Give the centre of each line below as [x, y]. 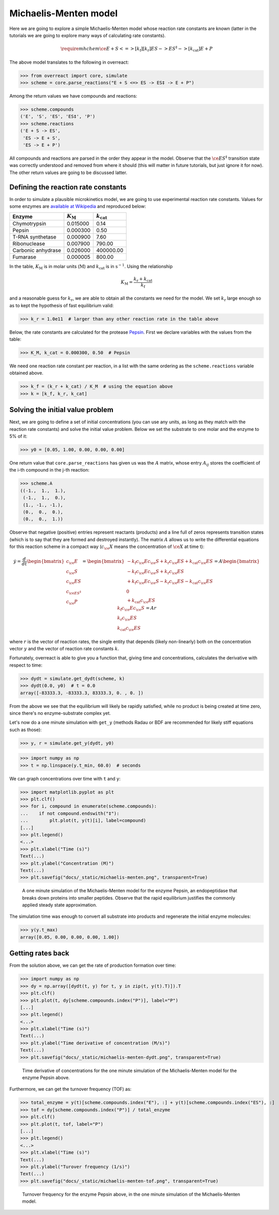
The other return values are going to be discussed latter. [68, 172]
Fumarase [24, 257]
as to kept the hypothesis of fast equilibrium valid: [61, 305]
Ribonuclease [29, 243]
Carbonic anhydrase [37, 250]
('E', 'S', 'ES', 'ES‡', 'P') [58, 117]
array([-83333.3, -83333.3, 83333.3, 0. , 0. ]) [82, 693]
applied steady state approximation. [60, 905]
